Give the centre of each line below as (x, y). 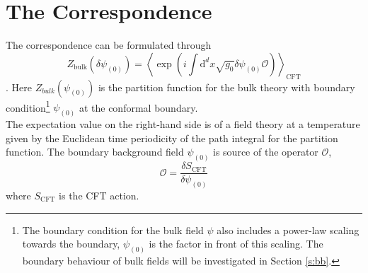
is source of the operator (266, 152)
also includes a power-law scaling (288, 230)
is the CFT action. (99, 195)
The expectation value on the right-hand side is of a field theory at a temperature (183, 124)
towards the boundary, (71, 244)
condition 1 (28, 106)
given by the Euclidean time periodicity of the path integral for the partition (172, 138)
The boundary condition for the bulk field (113, 230)
